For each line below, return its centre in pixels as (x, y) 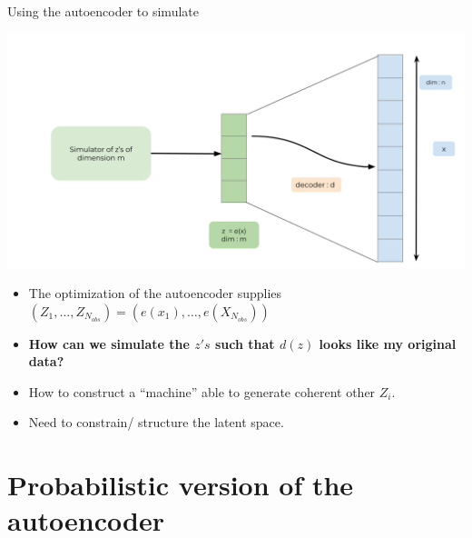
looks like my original (388, 343)
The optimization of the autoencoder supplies (155, 293)
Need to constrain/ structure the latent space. (156, 422)
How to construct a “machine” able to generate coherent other (202, 391)
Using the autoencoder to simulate (103, 11)
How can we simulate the (109, 343)
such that (245, 343)
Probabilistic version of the (181, 485)
